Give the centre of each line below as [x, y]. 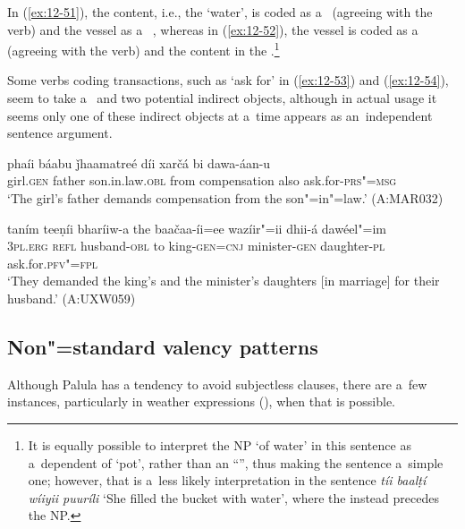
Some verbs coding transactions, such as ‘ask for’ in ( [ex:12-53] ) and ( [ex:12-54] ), [228, 80]
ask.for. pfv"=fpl [53, 263]
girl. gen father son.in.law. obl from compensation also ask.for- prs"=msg [202, 180]
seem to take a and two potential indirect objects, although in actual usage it [222, 98]
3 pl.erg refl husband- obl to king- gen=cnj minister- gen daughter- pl [196, 246]
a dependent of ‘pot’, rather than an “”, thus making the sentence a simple [236, 462]
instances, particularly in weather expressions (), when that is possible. [201, 401]
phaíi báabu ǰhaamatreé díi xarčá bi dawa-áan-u [139, 162]
